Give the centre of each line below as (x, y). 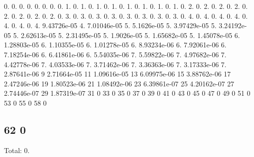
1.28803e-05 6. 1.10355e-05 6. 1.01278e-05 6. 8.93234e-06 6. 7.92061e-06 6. (115, 45)
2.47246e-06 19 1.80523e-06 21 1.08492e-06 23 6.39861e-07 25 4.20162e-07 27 (119, 83)
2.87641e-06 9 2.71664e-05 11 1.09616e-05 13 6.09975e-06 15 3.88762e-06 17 (117, 74)
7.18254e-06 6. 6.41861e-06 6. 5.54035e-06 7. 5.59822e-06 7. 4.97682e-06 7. (115, 54)
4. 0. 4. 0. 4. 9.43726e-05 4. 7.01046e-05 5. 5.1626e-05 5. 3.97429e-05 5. (110, 25)
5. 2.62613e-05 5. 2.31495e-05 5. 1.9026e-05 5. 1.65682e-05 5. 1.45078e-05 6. (127, 35)
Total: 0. (17, 150)
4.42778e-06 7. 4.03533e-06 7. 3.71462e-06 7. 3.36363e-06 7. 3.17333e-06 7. (115, 64)
